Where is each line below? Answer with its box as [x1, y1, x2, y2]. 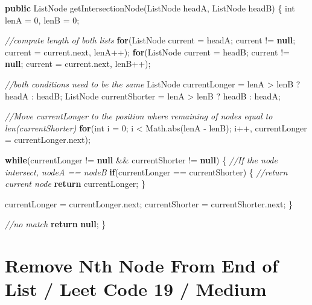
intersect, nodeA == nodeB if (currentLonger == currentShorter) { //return [5, 165, 288, 178]
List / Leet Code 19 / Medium [5, 277, 267, 301]
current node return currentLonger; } [5, 177, 145, 190]
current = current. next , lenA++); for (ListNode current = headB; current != [5, 45, 290, 58]
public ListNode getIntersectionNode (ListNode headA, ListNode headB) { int [5, 2, 295, 14]
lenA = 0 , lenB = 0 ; [5, 13, 80, 26]
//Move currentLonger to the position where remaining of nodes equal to [5, 110, 273, 122]
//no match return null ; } [5, 218, 106, 230]
